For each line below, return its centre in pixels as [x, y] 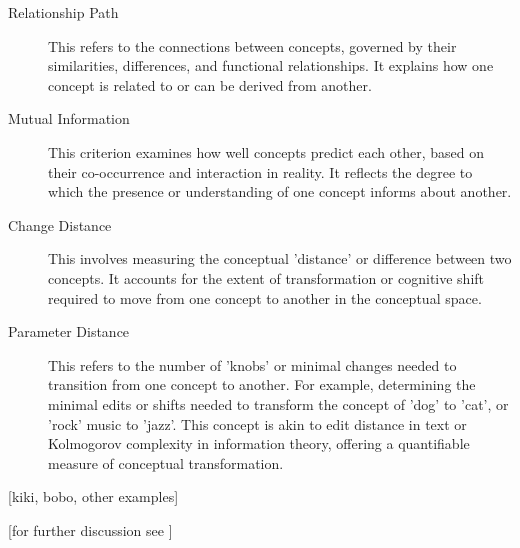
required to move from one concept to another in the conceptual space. [265, 297]
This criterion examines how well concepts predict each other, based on [266, 151]
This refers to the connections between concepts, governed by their [252, 45]
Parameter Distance [69, 331]
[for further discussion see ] [90, 529]
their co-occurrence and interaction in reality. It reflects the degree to [260, 171]
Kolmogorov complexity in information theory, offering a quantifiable [259, 443]
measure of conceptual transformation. [166, 462]
